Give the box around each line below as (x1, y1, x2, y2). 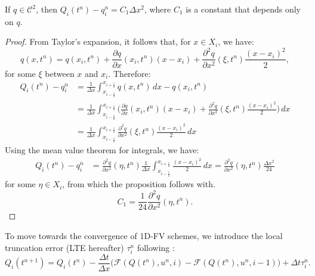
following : (137, 241, 175, 253)
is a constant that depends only (186, 3, 301, 15)
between (45, 67, 75, 79)
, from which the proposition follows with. (62, 178, 215, 190)
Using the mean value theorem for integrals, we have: (5, 143, 199, 156)
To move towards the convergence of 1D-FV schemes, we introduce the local (5, 230, 283, 242)
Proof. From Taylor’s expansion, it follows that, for (5, 35, 191, 48)
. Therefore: (108, 67, 151, 79)
